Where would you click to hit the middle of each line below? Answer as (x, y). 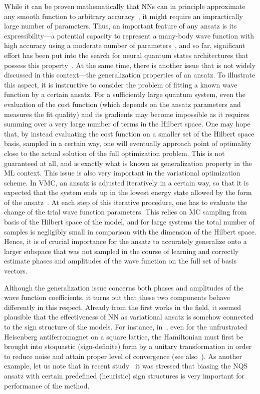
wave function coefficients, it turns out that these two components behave (117, 297)
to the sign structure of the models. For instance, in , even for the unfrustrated (126, 326)
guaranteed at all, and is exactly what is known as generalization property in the (128, 163)
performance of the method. (47, 385)
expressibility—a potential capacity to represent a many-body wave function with (129, 35)
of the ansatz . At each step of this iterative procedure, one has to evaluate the (126, 202)
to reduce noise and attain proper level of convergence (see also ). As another (123, 356)
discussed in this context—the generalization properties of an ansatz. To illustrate (130, 75)
